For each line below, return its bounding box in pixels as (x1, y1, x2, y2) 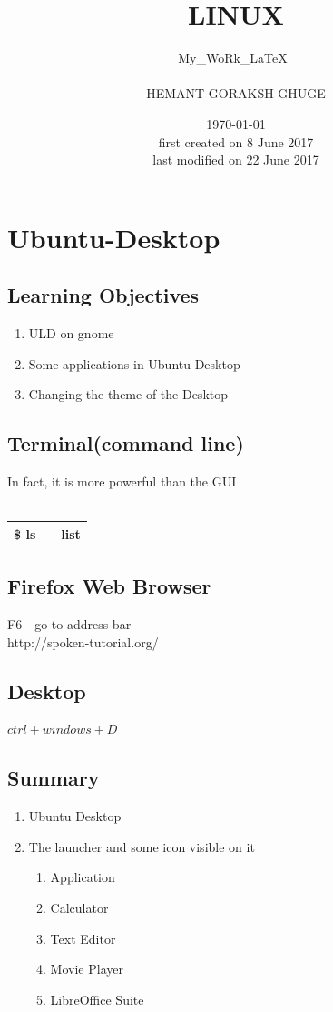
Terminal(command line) (7, 429, 244, 457)
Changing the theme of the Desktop (28, 385, 229, 404)
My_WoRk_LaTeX (178, 48, 288, 67)
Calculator (50, 898, 109, 917)
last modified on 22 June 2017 (152, 150, 319, 169)
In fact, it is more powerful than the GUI (7, 472, 237, 491)
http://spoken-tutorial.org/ (7, 632, 159, 651)
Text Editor (50, 928, 116, 947)
